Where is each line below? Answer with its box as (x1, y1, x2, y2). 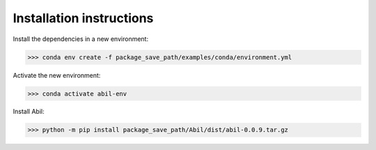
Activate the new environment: (13, 71, 101, 79)
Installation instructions (13, 10, 154, 26)
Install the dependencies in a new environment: (13, 35, 149, 43)
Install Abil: (13, 108, 45, 116)
